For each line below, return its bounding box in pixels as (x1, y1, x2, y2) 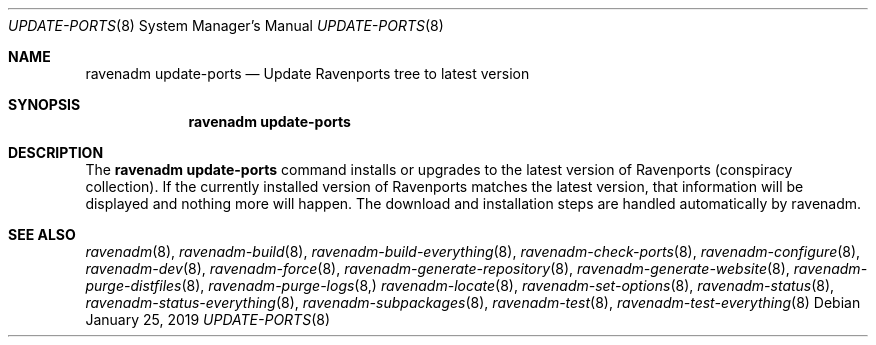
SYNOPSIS (8, 96, 81, 113)
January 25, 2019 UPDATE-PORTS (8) (85, 311, 330, 328)
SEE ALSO (8, 226, 76, 243)
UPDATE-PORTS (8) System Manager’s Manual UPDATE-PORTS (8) (8, 17, 444, 34)
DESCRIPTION (8, 144, 104, 161)
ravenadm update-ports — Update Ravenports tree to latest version (85, 65, 530, 82)
